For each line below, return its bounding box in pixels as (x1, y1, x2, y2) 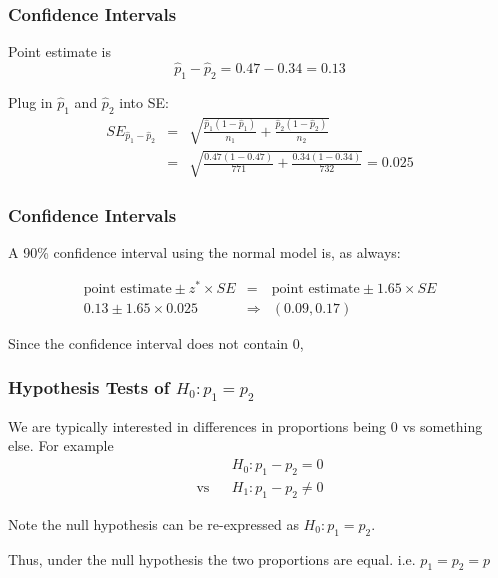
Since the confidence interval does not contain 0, (8, 332, 304, 353)
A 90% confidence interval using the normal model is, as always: (8, 242, 401, 262)
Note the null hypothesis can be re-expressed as (8, 513, 299, 534)
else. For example (8, 435, 114, 456)
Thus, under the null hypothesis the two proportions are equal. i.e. (8, 548, 416, 569)
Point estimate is (8, 41, 111, 62)
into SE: (119, 91, 169, 112)
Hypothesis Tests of (8, 375, 170, 400)
